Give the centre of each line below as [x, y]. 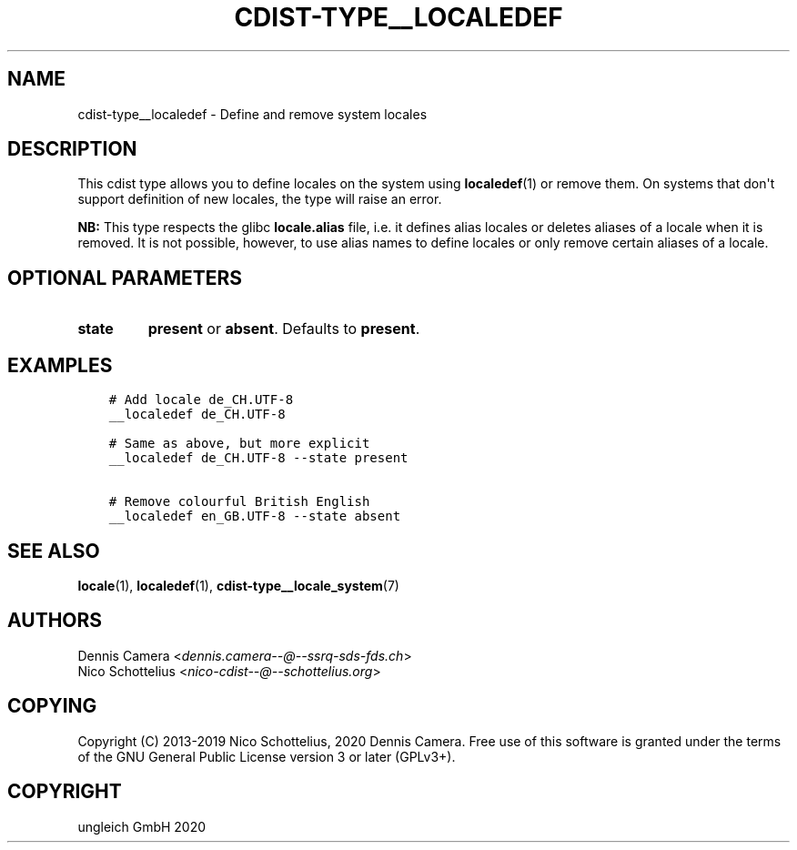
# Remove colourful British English [239, 502]
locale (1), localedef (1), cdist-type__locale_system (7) [238, 585]
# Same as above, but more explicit [239, 444]
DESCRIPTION [72, 149]
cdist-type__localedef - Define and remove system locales [252, 114]
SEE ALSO [54, 551]
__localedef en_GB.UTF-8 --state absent [255, 516]
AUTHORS [55, 621]
